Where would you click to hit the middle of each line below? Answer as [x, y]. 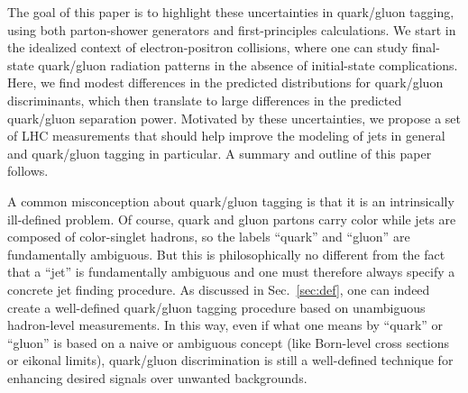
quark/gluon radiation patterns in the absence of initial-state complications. [248, 64]
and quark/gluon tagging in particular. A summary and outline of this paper [220, 153]
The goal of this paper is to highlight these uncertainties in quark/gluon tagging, [231, 12]
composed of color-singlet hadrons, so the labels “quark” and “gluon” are [209, 237]
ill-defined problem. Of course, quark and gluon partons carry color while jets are [232, 219]
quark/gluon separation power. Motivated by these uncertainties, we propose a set [234, 118]
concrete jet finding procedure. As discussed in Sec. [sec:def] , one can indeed [219, 289]
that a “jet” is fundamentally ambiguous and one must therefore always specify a [231, 272]
